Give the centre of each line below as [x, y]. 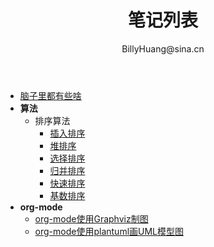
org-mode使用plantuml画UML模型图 [109, 231]
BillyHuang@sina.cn [163, 48]
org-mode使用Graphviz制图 [91, 218]
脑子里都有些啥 [50, 95]
